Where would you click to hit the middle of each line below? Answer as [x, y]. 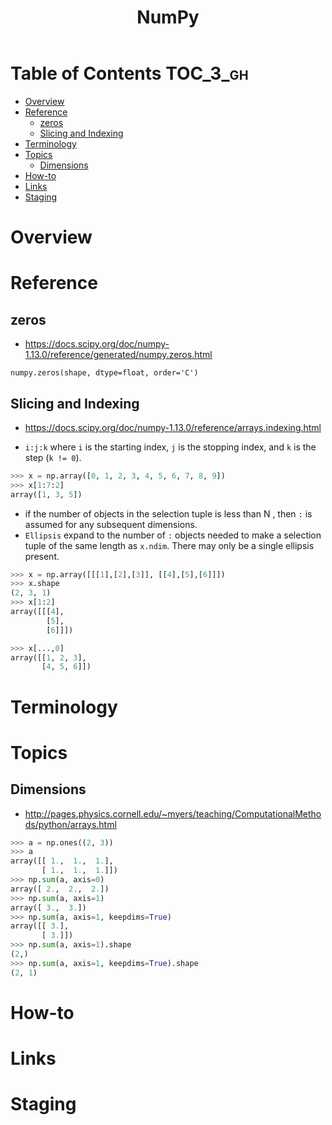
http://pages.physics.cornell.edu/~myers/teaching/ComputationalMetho [173, 813]
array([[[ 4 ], [37, 612]
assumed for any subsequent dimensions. [111, 524]
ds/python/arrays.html [70, 824]
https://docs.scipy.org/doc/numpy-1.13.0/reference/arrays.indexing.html [173, 427]
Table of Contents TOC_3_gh [129, 73]
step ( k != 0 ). [53, 457]
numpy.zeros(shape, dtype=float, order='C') [104, 373]
